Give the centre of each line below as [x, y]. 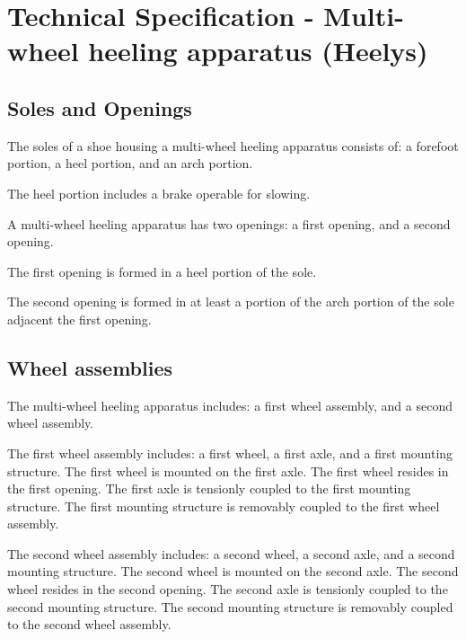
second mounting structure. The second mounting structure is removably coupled [230, 606]
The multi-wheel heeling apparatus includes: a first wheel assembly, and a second [230, 405]
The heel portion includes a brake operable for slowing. [159, 193]
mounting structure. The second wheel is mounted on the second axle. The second [233, 571]
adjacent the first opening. [79, 319]
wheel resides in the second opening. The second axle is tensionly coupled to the [228, 589]
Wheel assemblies [90, 367]
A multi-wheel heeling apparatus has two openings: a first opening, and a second [229, 223]
